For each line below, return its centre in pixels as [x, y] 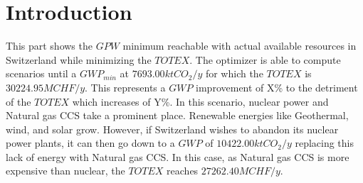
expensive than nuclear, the [65, 171]
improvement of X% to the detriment [277, 87]
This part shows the [49, 46]
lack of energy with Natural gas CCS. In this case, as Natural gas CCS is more [178, 156]
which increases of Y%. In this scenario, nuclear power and [200, 101]
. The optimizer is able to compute [265, 59]
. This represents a [125, 87]
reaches [183, 171]
